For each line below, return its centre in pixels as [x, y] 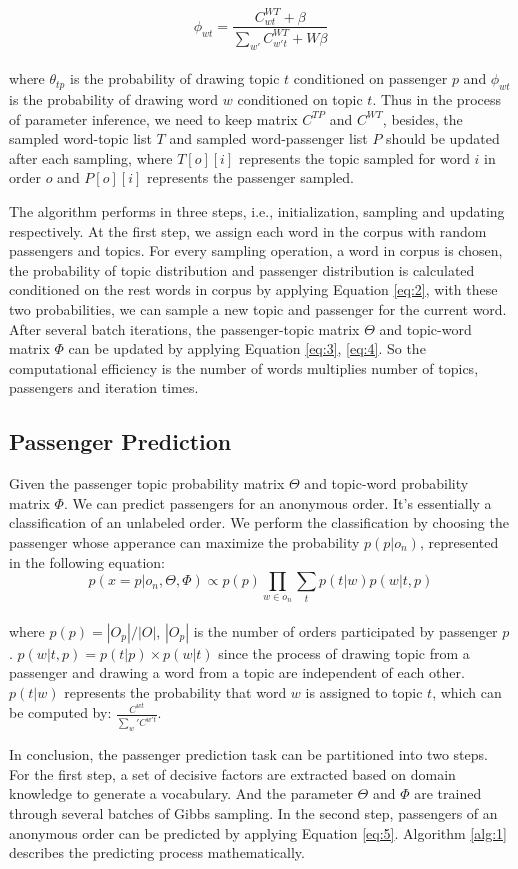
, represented [459, 541]
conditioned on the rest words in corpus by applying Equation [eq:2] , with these [253, 289]
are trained [448, 793]
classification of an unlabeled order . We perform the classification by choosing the [259, 522]
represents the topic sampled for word [354, 157]
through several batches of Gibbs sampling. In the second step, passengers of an [253, 813]
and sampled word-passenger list [268, 138]
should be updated [443, 138]
